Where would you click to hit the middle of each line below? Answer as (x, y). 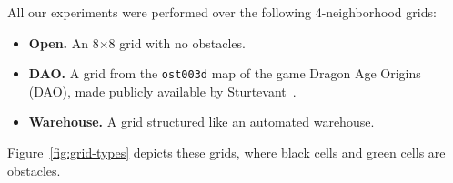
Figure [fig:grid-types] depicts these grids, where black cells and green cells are (226, 152)
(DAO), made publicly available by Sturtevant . (162, 91)
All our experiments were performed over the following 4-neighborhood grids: (222, 12)
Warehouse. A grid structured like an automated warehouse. (201, 122)
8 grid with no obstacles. (177, 42)
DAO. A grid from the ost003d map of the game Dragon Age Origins (225, 73)
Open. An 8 (64, 42)
